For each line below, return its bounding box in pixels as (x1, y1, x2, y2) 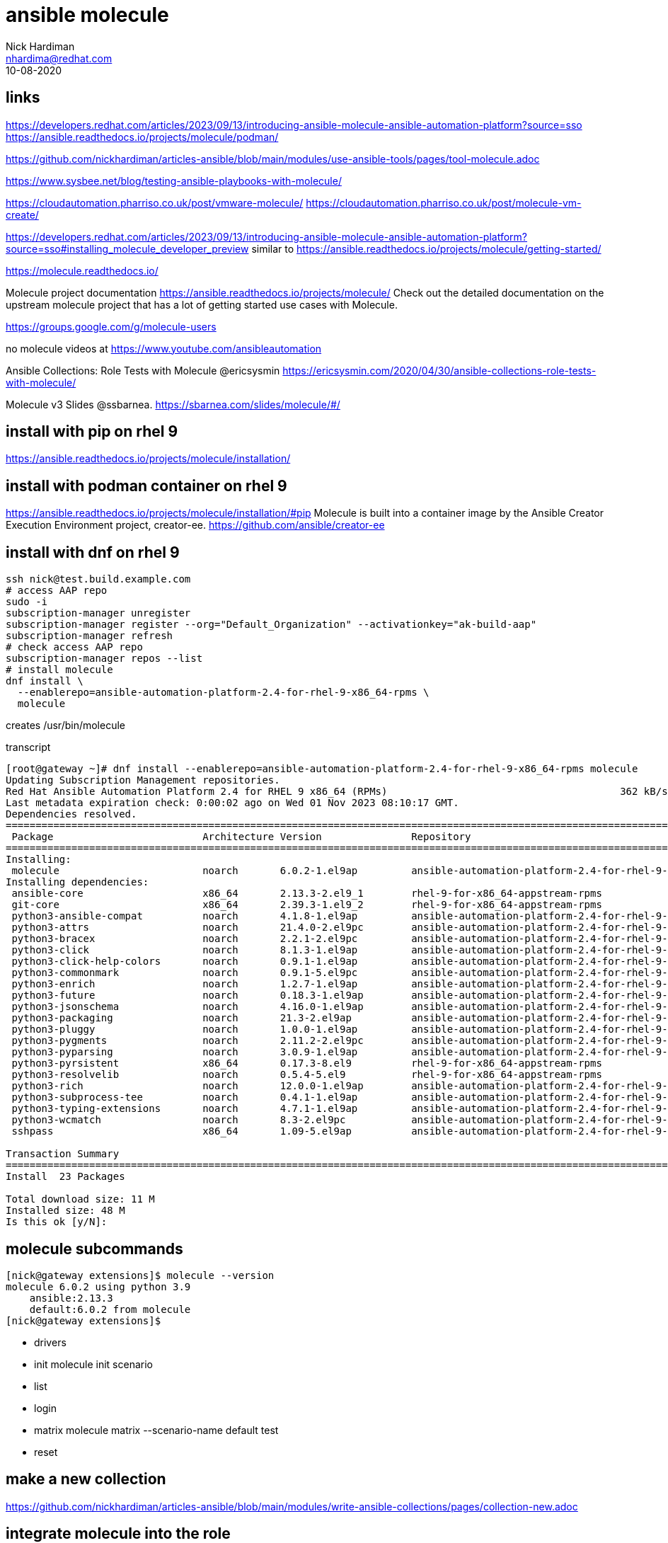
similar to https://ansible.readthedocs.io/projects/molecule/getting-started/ (251, 242, 601, 255)
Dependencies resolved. (6, 808, 137, 820)
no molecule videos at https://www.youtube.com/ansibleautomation (6, 342, 322, 355)
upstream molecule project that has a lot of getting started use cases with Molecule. (6, 298, 398, 311)
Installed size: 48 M (6, 1205, 125, 1217)
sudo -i (6, 596, 48, 608)
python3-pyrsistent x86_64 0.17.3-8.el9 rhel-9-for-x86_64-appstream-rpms (11, 1057, 602, 1069)
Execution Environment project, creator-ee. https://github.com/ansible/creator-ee (6, 519, 385, 532)
